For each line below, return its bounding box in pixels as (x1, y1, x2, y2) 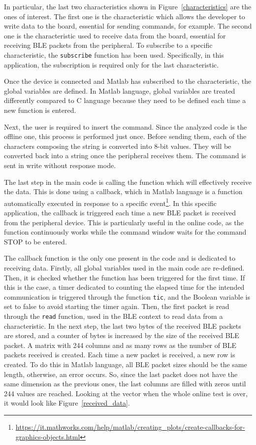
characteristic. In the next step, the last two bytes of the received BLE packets (4, 320, 241, 331)
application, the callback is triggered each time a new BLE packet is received (4, 207, 236, 217)
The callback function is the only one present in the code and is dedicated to (4, 253, 236, 263)
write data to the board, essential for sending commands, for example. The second (4, 21, 252, 31)
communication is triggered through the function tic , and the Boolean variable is (4, 291, 250, 302)
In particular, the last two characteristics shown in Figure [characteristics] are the (4, 1, 252, 11)
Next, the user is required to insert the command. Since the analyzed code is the (4, 121, 247, 132)
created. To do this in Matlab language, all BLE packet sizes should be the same (4, 359, 247, 370)
